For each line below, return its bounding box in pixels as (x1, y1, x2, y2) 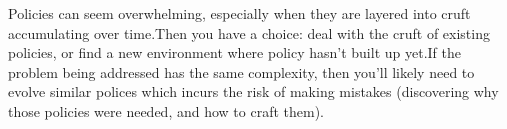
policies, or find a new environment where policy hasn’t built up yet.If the (8, 42, 461, 63)
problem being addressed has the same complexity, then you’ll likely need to (8, 61, 475, 82)
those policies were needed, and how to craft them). (8, 100, 324, 121)
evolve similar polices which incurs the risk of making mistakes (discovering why (8, 81, 499, 102)
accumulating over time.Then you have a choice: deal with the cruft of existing (8, 22, 490, 43)
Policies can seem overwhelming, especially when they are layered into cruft (8, 3, 471, 23)
